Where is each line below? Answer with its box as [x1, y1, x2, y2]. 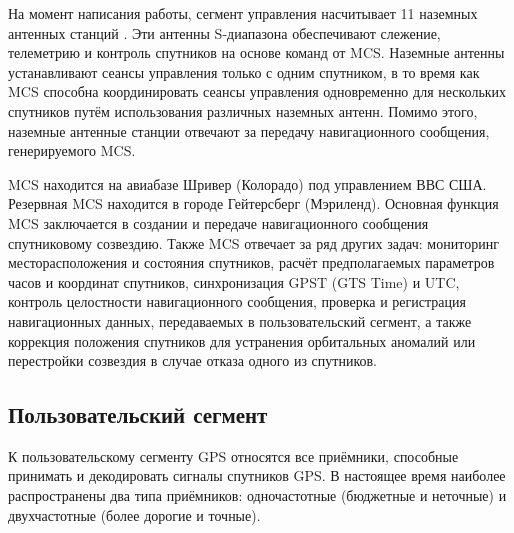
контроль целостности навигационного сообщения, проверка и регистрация [8, 291, 466, 312]
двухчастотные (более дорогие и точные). [8, 504, 261, 525]
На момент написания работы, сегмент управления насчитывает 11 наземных [8, 3, 478, 23]
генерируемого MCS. [8, 140, 136, 161]
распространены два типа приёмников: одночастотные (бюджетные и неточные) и [8, 485, 507, 506]
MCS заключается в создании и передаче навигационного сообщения [8, 212, 429, 233]
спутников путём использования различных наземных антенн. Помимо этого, [8, 100, 478, 121]
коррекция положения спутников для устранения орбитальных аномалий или [8, 330, 476, 351]
